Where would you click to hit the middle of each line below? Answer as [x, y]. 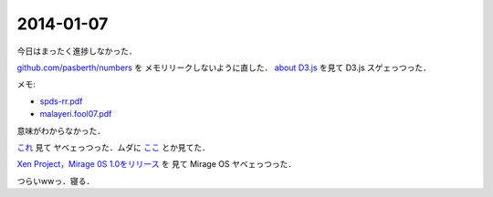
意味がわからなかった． [61, 130]
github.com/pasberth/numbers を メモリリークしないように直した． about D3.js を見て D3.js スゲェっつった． [224, 67]
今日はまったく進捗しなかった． [77, 51]
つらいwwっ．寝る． [56, 181]
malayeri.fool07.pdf [76, 114]
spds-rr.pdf [61, 101]
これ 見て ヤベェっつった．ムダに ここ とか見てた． [113, 147]
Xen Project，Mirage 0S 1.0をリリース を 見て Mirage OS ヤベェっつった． [157, 164]
